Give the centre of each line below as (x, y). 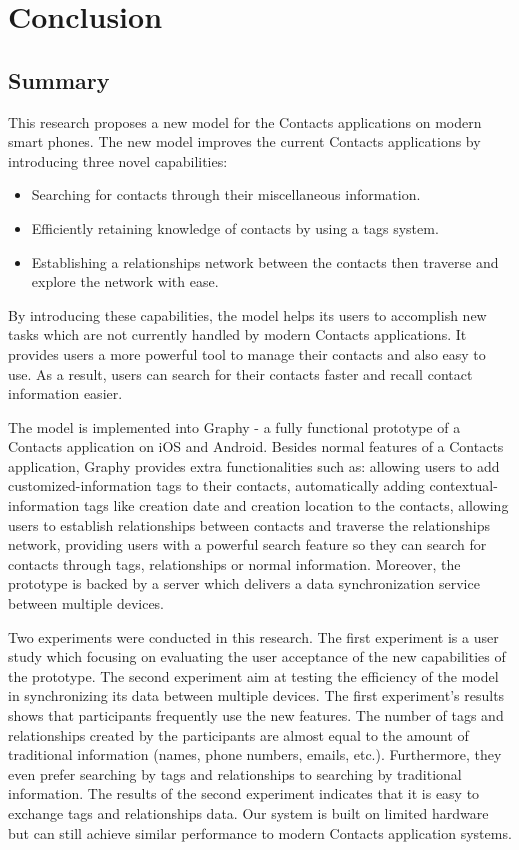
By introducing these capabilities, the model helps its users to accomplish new (247, 314)
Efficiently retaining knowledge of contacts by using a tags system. (235, 227)
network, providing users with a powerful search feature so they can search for (247, 544)
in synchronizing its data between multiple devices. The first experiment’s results (256, 695)
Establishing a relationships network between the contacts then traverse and (265, 261)
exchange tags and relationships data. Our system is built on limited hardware (248, 812)
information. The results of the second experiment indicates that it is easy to (244, 793)
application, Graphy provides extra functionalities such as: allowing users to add (254, 465)
